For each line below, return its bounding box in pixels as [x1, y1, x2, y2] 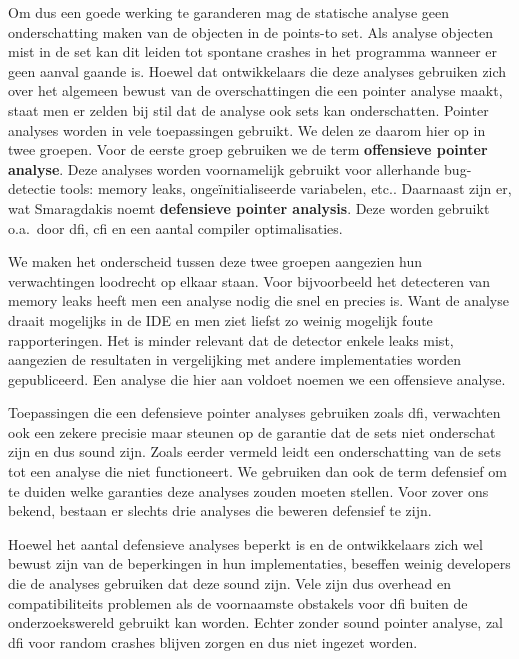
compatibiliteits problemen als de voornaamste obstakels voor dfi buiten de [8, 592, 468, 613]
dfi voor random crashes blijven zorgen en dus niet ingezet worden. [8, 631, 418, 652]
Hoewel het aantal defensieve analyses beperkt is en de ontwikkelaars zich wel [8, 533, 483, 554]
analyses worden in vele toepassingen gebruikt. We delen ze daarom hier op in [8, 119, 486, 140]
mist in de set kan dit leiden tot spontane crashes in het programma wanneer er [8, 41, 497, 62]
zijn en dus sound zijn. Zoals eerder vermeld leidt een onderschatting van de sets [8, 441, 501, 462]
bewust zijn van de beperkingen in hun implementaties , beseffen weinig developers [8, 553, 511, 574]
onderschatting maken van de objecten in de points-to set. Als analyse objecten [8, 21, 493, 42]
